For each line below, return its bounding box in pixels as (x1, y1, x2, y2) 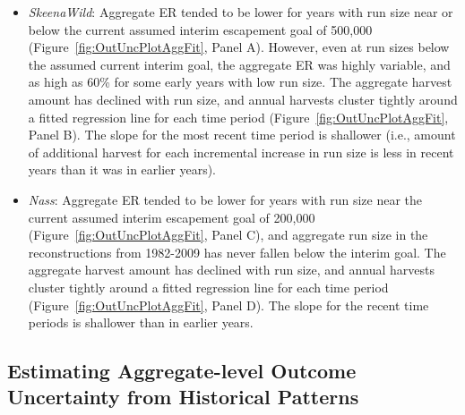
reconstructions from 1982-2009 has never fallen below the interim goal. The (28, 242, 446, 261)
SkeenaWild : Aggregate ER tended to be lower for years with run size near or (28, 3, 453, 21)
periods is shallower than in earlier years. (28, 313, 254, 332)
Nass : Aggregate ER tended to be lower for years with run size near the (28, 190, 423, 208)
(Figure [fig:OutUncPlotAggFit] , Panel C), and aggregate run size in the (28, 225, 428, 244)
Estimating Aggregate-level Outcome (7, 357, 357, 385)
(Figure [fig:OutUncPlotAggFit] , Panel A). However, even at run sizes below (28, 38, 450, 56)
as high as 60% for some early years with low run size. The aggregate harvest (28, 72, 452, 91)
